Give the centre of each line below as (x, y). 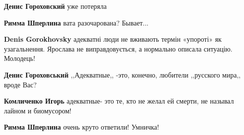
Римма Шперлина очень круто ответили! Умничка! (81, 127)
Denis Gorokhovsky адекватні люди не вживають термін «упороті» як (113, 39)
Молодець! (20, 58)
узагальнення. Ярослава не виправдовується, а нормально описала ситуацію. (118, 48)
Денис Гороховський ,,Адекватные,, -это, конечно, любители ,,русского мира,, (122, 74)
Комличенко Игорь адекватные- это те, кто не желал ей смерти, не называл (119, 101)
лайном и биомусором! (38, 110)
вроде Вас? (20, 84)
